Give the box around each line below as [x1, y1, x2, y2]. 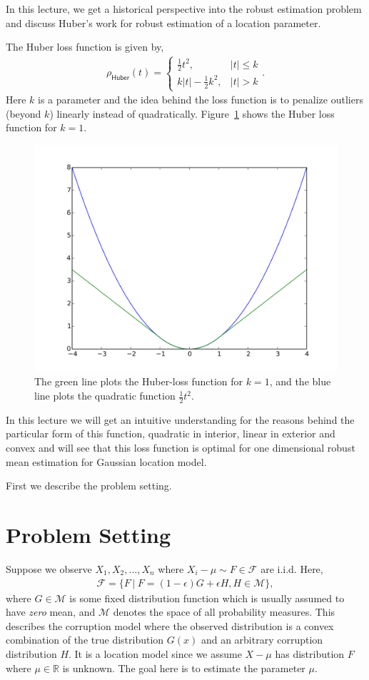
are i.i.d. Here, [261, 561, 323, 576]
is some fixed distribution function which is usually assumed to [69, 590, 345, 605]
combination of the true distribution [6, 632, 164, 647]
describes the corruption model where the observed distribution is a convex [6, 618, 334, 633]
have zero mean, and [6, 604, 96, 619]
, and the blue [269, 374, 331, 389]
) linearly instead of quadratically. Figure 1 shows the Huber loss [49, 106, 335, 121]
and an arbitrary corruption [201, 632, 323, 647]
